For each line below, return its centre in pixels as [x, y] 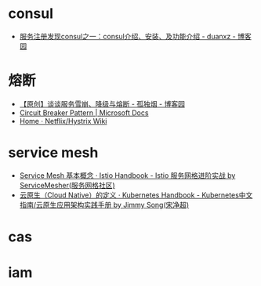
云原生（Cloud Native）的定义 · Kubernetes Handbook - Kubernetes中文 [136, 195]
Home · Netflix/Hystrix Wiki [63, 121]
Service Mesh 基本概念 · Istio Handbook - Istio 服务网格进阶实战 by [127, 175]
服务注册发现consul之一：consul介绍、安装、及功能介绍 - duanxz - [128, 36]
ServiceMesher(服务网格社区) [67, 185]
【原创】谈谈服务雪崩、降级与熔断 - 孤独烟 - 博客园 [102, 103]
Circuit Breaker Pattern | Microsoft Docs [84, 112]
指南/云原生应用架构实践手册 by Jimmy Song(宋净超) [104, 205]
